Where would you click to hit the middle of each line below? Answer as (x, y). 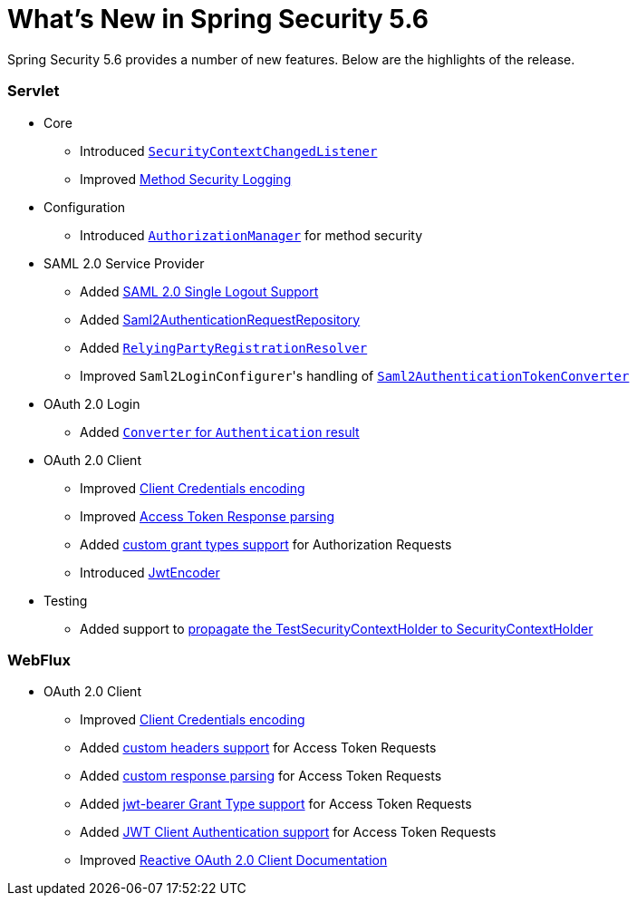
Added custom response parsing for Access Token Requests (261, 776)
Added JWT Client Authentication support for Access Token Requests (288, 832)
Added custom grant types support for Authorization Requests (266, 544)
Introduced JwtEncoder (150, 572)
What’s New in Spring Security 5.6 (218, 19)
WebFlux (39, 660)
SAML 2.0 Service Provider (124, 263)
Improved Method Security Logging (186, 179)
